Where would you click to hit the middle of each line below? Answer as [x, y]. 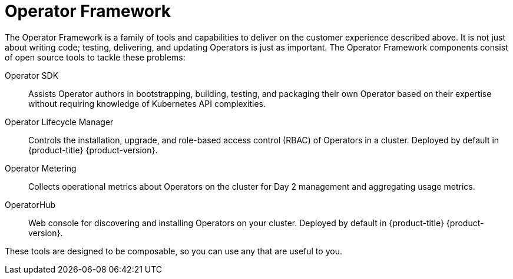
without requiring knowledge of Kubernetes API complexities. [147, 103]
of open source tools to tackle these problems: [95, 57]
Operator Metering [41, 168]
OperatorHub [30, 204]
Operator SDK [32, 75]
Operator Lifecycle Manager [59, 122]
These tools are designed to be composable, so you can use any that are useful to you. [173, 251]
